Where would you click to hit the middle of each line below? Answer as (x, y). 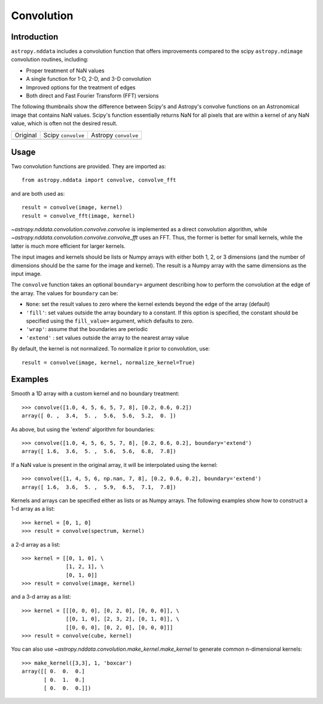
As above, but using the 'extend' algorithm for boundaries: (83, 429)
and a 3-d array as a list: (41, 597)
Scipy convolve (64, 135)
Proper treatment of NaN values (65, 70)
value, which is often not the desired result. (64, 123)
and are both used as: (38, 193)
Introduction (35, 37)
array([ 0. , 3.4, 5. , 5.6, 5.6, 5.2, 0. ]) (99, 416)
